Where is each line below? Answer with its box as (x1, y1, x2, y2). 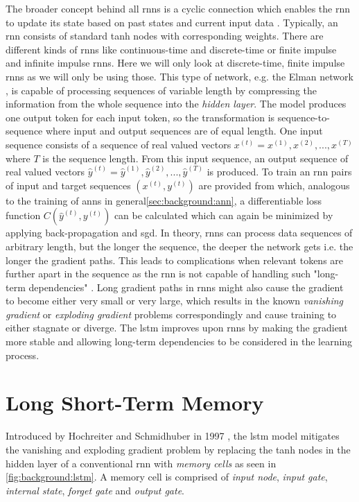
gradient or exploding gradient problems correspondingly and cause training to (6, 306, 337, 321)
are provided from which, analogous (198, 178, 350, 192)
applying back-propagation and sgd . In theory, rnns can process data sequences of (6, 225, 353, 240)
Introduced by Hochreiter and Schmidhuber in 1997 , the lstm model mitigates (6, 429, 340, 443)
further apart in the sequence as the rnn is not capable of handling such (6, 266, 310, 281)
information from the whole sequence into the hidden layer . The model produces (6, 96, 347, 111)
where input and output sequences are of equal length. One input (46, 123, 323, 138)
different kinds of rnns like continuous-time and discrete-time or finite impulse (6, 42, 337, 56)
